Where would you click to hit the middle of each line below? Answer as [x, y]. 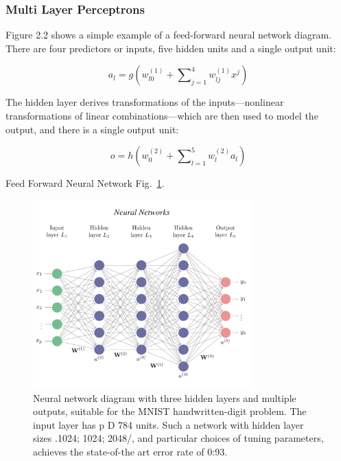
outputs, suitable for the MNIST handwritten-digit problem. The [170, 411]
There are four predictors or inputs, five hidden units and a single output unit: [171, 48]
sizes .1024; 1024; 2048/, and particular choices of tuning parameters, [178, 438]
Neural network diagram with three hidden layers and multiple [165, 397]
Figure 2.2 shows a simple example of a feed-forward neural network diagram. [169, 35]
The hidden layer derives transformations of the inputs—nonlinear [145, 102]
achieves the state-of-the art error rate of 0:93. [130, 451]
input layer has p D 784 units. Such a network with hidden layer [168, 424]
